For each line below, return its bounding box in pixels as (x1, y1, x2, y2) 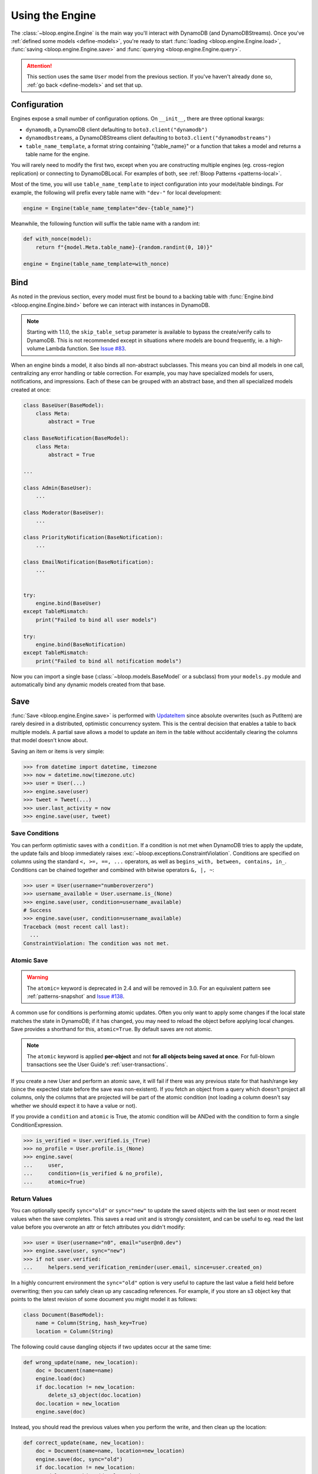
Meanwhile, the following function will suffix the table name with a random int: (11, 220, 200, 227)
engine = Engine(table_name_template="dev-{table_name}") (23, 205, 194, 212)
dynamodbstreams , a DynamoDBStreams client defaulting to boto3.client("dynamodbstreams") (25, 134, 271, 142)
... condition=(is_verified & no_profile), (23, 1170, 163, 1177)
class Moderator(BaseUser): (23, 509, 104, 516)
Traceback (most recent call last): (23, 923, 130, 930)
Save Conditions (11, 829, 59, 837)
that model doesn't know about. (11, 737, 88, 744)
